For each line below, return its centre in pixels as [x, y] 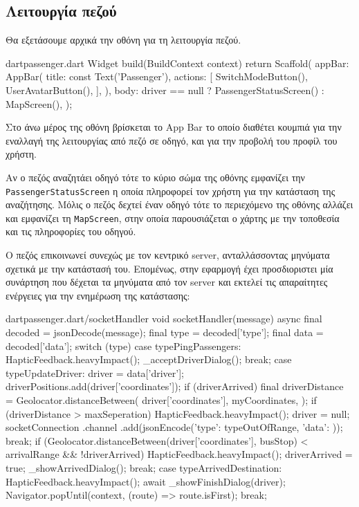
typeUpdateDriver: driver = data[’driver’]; [95, 372]
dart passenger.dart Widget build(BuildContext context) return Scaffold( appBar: [177, 63]
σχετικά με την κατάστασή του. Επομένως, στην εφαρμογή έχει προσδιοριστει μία [169, 268]
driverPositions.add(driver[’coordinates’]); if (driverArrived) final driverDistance [175, 386]
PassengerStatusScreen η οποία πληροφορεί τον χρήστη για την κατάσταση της [171, 191]
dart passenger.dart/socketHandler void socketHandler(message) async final [164, 319]
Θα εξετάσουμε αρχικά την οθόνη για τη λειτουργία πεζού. [123, 40]
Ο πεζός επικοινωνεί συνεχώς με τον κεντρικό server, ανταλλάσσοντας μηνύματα [168, 255]
